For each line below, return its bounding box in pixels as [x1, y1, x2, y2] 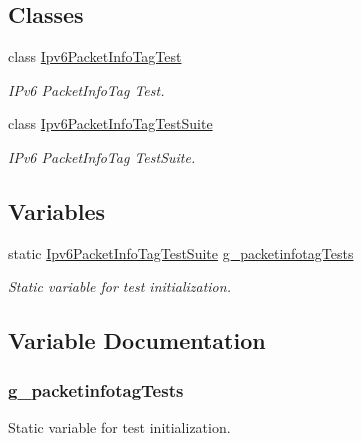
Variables [8, 195, 106, 226]
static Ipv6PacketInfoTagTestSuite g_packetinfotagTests [8, 242, 354, 263]
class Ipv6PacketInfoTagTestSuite [8, 113, 213, 134]
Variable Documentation [8, 325, 266, 356]
